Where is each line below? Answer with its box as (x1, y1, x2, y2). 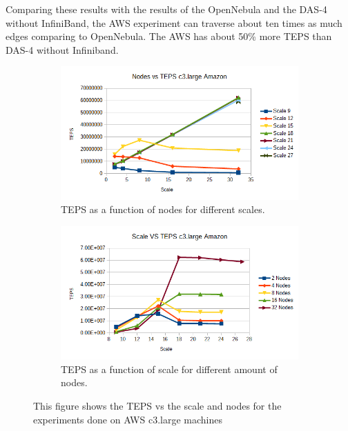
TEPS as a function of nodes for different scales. (61, 202, 265, 217)
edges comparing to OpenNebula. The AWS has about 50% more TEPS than (6, 29, 332, 43)
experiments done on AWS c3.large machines (33, 412, 222, 426)
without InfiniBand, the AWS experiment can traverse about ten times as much (6, 15, 342, 30)
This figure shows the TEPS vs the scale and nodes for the (33, 398, 282, 412)
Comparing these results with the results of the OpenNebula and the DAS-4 (6, 2, 327, 16)
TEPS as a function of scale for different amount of (61, 361, 278, 376)
